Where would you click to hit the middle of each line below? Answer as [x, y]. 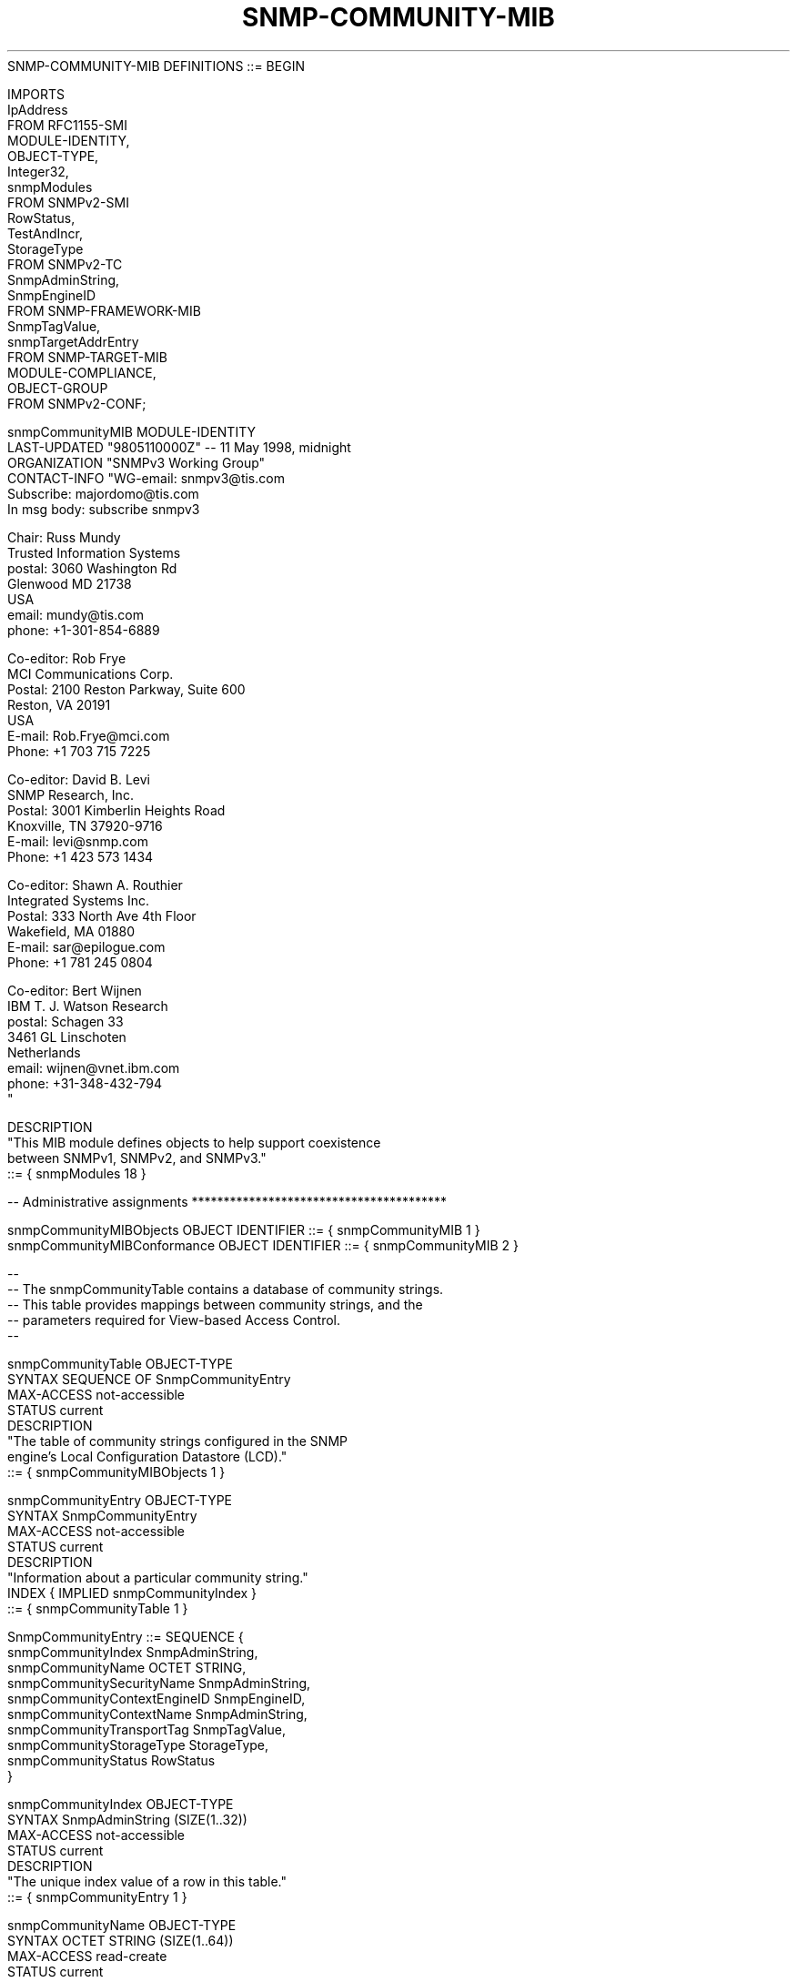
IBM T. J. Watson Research [88, 1006]
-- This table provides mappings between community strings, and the [215, 1304]
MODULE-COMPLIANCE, [82, 372]
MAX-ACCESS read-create [87, 1956]
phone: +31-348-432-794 [85, 1083]
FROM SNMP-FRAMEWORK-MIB [104, 310]
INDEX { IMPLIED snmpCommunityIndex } [132, 1593]
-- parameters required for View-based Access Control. [174, 1320]
